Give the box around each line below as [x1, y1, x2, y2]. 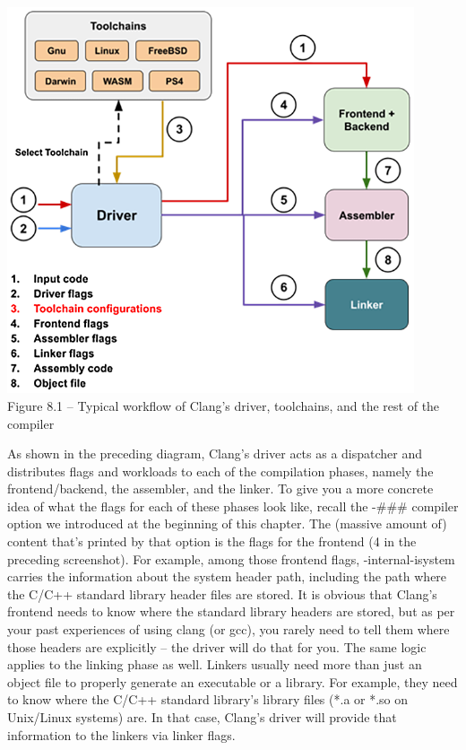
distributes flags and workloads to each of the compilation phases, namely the [7, 461, 434, 480]
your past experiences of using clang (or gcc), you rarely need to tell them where [7, 620, 450, 639]
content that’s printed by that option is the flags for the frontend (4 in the [7, 532, 417, 551]
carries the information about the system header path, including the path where [7, 567, 447, 586]
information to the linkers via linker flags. [7, 725, 236, 744]
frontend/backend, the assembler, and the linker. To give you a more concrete [7, 479, 434, 498]
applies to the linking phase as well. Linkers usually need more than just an [7, 655, 422, 674]
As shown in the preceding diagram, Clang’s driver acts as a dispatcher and [7, 444, 423, 463]
